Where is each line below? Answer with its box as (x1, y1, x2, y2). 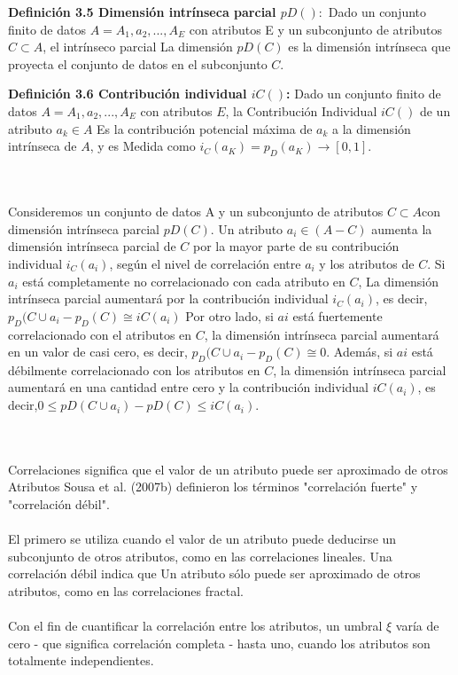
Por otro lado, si (185, 306, 274, 325)
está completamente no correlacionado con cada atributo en (22, 271, 345, 290)
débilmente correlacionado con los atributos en (8, 360, 260, 379)
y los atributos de (319, 254, 415, 272)
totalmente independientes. (8, 651, 154, 670)
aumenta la (371, 219, 432, 238)
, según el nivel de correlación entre (109, 254, 301, 272)
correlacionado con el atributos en (8, 325, 192, 343)
